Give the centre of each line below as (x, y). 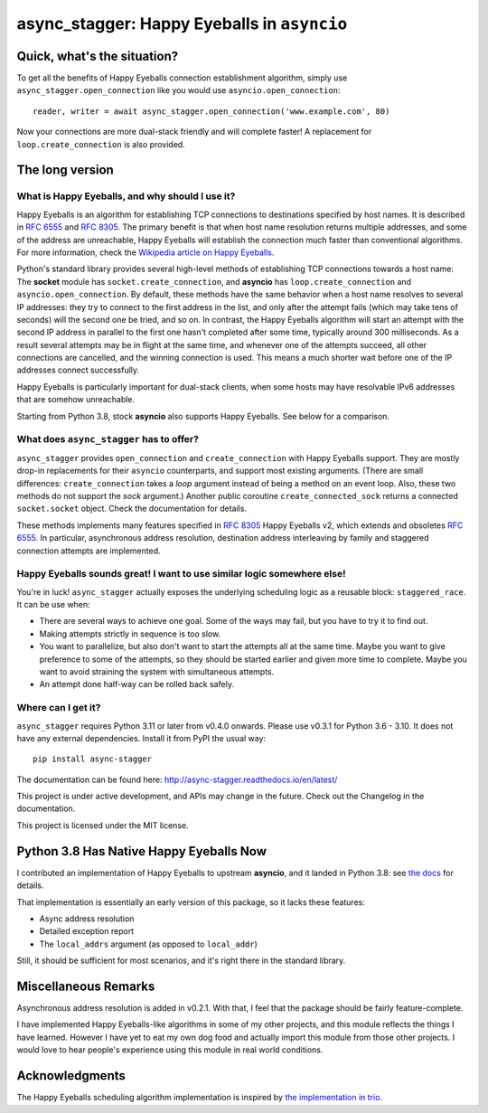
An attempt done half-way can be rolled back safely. (137, 684)
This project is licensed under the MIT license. (103, 825)
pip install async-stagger (93, 759)
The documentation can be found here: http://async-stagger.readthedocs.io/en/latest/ (177, 779)
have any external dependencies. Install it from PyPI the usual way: (141, 738)
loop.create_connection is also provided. (101, 144)
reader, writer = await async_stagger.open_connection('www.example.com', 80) (211, 111)
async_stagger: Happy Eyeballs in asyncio (182, 24)
